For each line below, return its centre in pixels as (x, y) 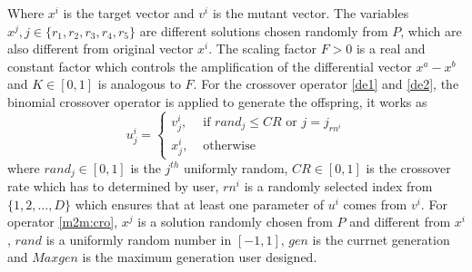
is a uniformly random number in (139, 239)
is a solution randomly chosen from (235, 222)
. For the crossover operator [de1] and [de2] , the (326, 84)
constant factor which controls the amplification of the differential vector (210, 66)
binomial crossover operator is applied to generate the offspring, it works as (217, 101)
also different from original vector (100, 49)
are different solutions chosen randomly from (264, 30)
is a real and (391, 49)
